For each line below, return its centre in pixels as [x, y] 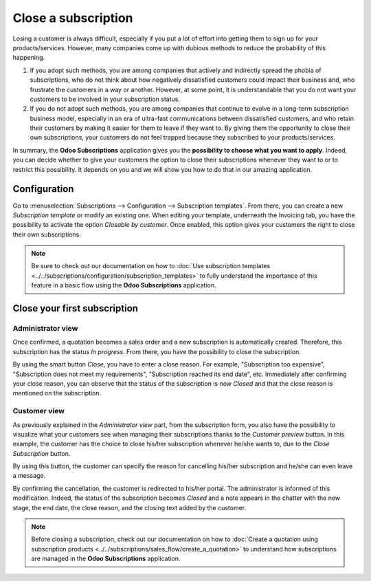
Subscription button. [42, 453]
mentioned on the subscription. [57, 393]
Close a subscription [73, 18]
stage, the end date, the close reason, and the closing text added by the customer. [130, 507]
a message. [29, 476]
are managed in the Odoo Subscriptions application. [106, 559]
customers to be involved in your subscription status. [105, 99]
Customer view [39, 411]
